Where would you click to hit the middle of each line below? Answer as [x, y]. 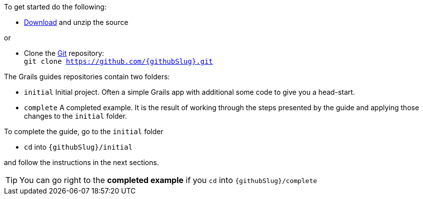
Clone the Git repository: [64, 53]
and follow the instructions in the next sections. [81, 162]
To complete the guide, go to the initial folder [84, 131]
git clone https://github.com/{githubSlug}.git [119, 61]
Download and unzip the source [76, 22]
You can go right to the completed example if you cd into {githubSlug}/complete [168, 180]
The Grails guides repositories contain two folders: [87, 77]
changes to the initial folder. [75, 116]
